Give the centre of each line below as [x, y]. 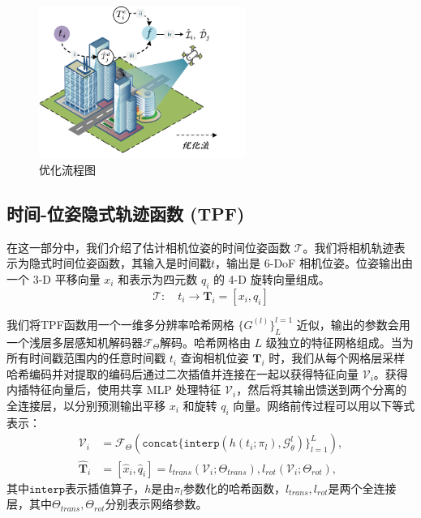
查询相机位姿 [215, 358]
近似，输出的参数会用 [353, 324]
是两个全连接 [362, 488]
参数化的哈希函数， [234, 488]
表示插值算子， [105, 488]
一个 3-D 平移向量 [54, 278]
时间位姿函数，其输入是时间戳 [131, 263]
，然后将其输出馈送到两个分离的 [322, 390]
